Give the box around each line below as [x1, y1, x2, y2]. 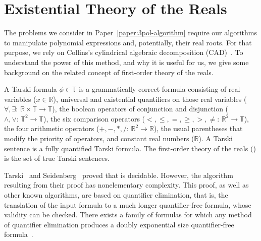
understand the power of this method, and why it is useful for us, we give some [4, 56, 249, 67]
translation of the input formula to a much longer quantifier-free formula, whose [4, 199, 251, 210]
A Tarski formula [4, 84, 57, 94]
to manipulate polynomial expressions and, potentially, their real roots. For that [4, 37, 252, 47]
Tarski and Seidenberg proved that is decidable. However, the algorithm [4, 169, 233, 180]
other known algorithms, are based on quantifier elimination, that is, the [4, 190, 228, 200]
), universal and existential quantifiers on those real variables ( [53, 93, 247, 104]
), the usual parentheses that [153, 123, 243, 134]
